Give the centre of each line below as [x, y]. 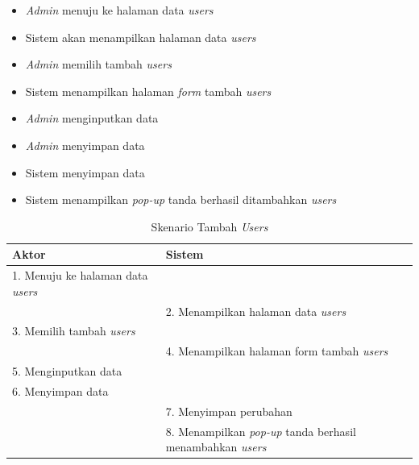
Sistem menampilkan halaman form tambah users [148, 91]
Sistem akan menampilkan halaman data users [141, 37]
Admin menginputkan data [92, 118]
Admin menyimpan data [85, 145]
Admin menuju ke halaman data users [119, 10]
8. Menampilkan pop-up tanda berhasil [261, 431]
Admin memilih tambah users [98, 64]
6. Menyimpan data [60, 391]
